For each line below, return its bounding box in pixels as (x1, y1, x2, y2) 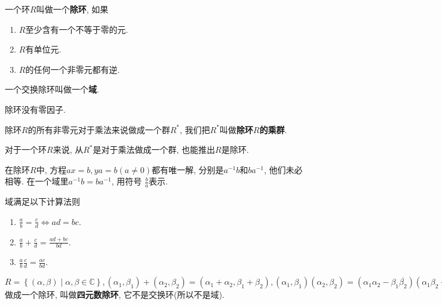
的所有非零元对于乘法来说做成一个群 (27, 123, 170, 135)
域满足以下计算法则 (5, 195, 80, 208)
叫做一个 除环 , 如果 (36, 3, 109, 15)
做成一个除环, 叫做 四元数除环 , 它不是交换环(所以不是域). (5, 288, 225, 301)
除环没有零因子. (5, 103, 66, 115)
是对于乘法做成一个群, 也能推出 (93, 143, 216, 156)
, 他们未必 (264, 163, 303, 175)
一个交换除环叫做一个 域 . (5, 83, 99, 95)
